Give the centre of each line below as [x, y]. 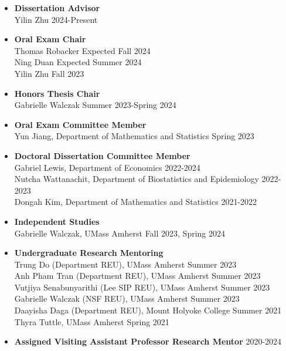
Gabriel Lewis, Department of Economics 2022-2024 [107, 167]
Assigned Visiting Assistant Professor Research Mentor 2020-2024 [148, 341]
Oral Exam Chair [50, 39]
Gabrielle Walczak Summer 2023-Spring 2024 [95, 105]
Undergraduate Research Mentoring [89, 253]
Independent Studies [57, 221]
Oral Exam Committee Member [80, 124]
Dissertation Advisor [57, 8]
